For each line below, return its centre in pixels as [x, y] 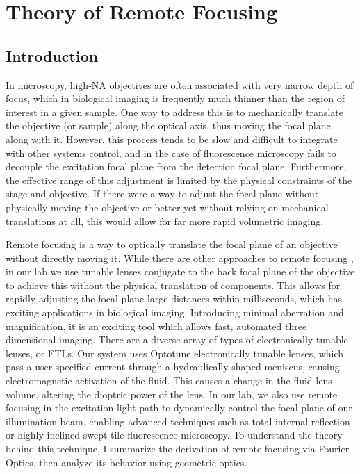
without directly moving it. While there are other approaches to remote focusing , [180, 258]
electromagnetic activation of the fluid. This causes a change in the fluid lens [169, 381]
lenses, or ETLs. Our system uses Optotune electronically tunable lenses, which [175, 353]
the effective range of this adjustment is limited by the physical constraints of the [179, 180]
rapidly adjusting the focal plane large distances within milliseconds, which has [174, 299]
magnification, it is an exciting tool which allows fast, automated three [156, 326]
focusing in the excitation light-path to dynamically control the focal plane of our [179, 408]
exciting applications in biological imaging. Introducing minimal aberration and [175, 312]
